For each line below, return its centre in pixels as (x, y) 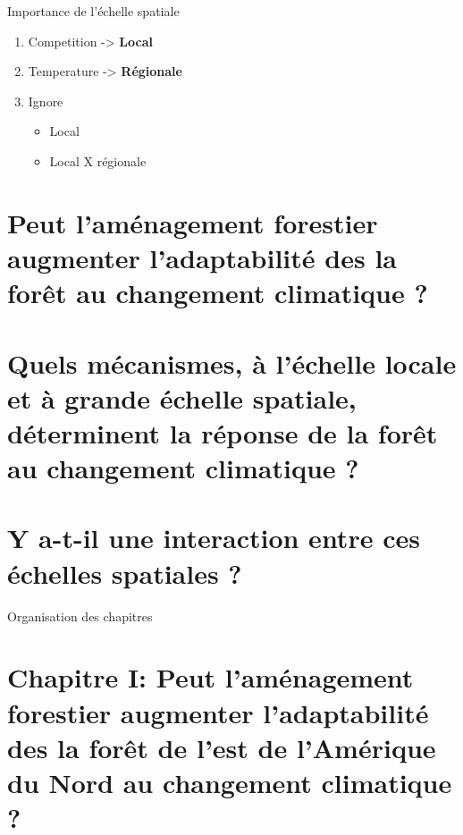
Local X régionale (98, 160)
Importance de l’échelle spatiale (93, 11)
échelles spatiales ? (125, 573)
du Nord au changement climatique (230, 782)
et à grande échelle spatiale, (182, 397)
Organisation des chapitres (80, 616)
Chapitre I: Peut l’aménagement (210, 677)
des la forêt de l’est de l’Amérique (222, 747)
